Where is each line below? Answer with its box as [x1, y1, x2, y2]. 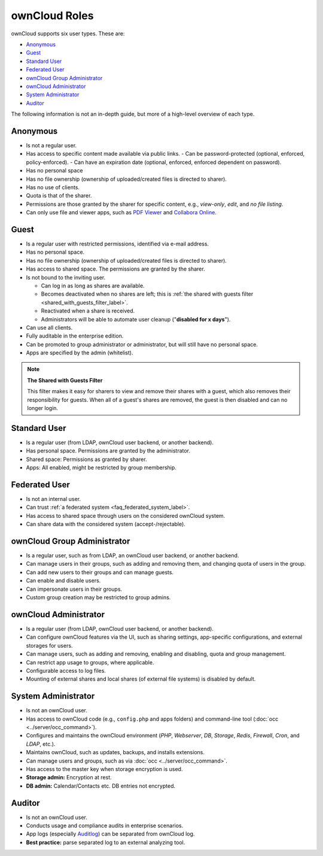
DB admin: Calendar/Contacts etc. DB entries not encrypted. [26, 782, 176, 790]
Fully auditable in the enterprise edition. [26, 332, 124, 339]
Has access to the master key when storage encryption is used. [26, 765, 183, 772]
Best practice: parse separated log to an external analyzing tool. [26, 839, 185, 846]
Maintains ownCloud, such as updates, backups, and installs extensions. [26, 749, 205, 756]
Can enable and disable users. [26, 577, 101, 584]
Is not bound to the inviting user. [26, 274, 106, 281]
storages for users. [26, 642, 73, 649]
